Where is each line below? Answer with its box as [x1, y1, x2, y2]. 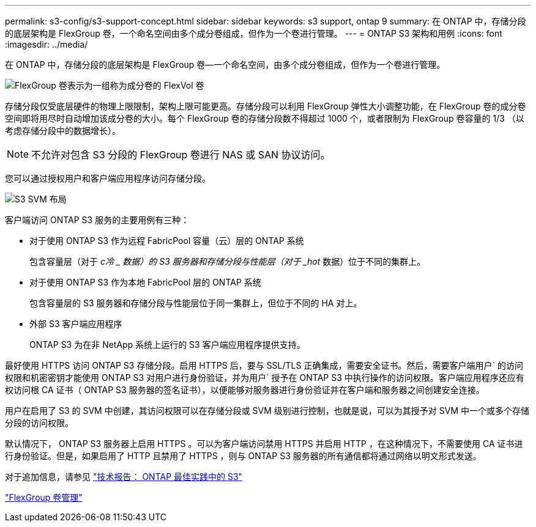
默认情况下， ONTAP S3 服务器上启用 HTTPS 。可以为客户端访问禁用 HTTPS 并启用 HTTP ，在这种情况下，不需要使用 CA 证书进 [5, 438, 523, 449]
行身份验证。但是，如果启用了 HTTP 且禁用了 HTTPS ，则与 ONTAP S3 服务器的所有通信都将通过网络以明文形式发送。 [5, 451, 482, 461]
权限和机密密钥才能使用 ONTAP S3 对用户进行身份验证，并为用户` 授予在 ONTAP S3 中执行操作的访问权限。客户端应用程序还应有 [5, 372, 524, 383]
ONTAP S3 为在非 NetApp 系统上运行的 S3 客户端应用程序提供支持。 [29, 339, 305, 350]
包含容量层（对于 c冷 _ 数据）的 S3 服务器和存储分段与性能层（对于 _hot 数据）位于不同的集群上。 [29, 256, 426, 267]
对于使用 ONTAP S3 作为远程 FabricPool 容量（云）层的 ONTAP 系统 [29, 235, 304, 246]
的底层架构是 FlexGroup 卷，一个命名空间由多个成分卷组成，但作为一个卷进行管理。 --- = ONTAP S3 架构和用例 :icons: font [5, 28, 502, 39]
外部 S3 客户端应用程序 [29, 319, 122, 329]
